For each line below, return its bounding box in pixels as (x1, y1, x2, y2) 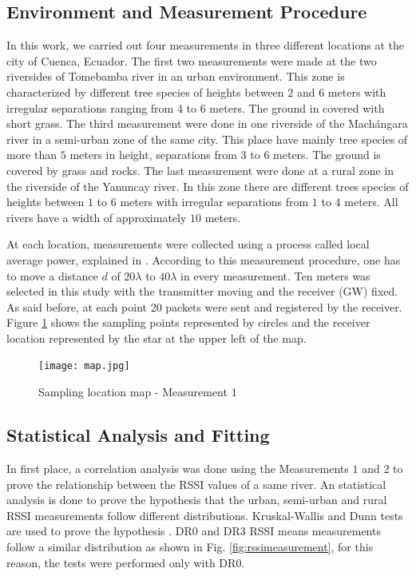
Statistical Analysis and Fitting (6, 423, 270, 447)
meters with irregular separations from (120, 193, 309, 210)
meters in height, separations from (69, 146, 237, 163)
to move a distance (6, 267, 98, 284)
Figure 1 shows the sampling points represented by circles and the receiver (6, 314, 370, 331)
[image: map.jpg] (38, 360, 130, 372)
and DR (201, 522, 240, 539)
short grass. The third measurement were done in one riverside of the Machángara (6, 115, 408, 132)
